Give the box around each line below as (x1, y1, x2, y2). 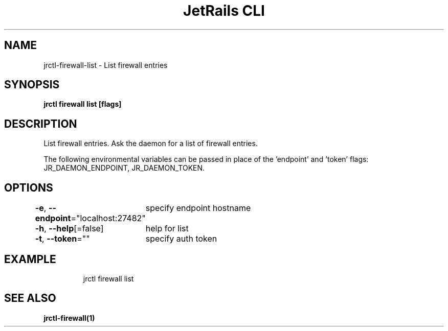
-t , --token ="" (35, 233, 90, 244)
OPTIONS (4, 181, 53, 194)
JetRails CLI (183, 2, 265, 19)
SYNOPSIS (4, 78, 60, 91)
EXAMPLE (4, 252, 56, 266)
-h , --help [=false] (35, 223, 104, 234)
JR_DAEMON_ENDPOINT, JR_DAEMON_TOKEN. (43, 163, 205, 173)
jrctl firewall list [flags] (43, 100, 122, 109)
